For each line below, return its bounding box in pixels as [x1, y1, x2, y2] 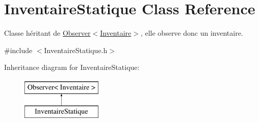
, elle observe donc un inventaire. [140, 28, 243, 38]
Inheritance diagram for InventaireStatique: [4, 62, 140, 72]
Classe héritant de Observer [4, 28, 91, 38]
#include [4, 44, 33, 55]
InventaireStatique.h [44, 44, 108, 55]
